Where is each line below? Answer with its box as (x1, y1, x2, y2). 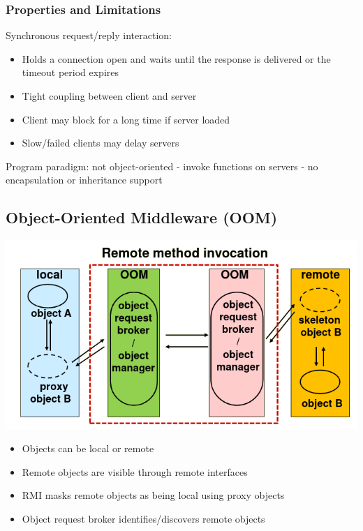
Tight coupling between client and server (22, 89, 197, 103)
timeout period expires (22, 65, 119, 80)
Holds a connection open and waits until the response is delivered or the (22, 51, 331, 66)
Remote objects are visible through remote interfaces (22, 464, 248, 479)
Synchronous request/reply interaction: (6, 28, 172, 43)
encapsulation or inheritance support (6, 172, 163, 187)
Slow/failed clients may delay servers (22, 135, 179, 150)
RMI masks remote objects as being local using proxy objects (22, 488, 285, 502)
